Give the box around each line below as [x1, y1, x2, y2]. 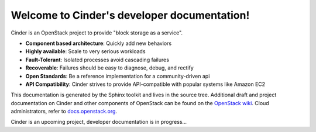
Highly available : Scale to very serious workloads [25, 48, 146, 55]
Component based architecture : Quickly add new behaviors [25, 40, 172, 47]
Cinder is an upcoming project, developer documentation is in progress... [11, 119, 187, 126]
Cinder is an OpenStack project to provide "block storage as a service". [11, 29, 183, 36]
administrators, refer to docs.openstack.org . [11, 108, 117, 115]
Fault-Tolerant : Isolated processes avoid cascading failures [25, 56, 170, 63]
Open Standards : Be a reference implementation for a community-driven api [25, 72, 210, 79]
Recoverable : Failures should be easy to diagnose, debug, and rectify [25, 64, 194, 71]
